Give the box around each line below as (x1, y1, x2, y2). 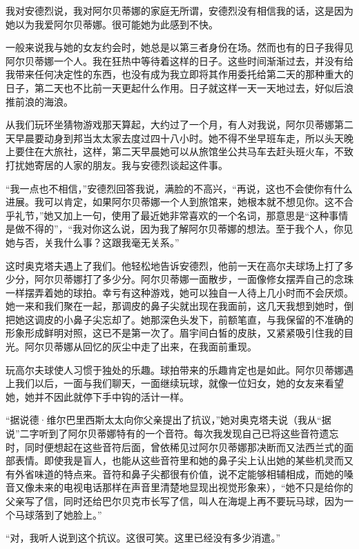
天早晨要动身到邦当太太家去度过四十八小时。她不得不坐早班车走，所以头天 (6, 130, 344, 145)
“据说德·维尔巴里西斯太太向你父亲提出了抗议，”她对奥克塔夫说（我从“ (6, 412, 322, 427)
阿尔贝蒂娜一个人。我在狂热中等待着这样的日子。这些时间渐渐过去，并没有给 (6, 53, 353, 68)
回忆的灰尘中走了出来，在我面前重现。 (82, 339, 257, 354)
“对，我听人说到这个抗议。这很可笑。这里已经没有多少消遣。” (6, 530, 281, 545)
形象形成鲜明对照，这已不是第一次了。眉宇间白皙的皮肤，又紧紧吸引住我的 (6, 326, 344, 340)
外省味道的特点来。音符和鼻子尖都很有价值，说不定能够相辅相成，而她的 (14, 466, 344, 481)
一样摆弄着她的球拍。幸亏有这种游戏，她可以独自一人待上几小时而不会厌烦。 (6, 285, 353, 299)
